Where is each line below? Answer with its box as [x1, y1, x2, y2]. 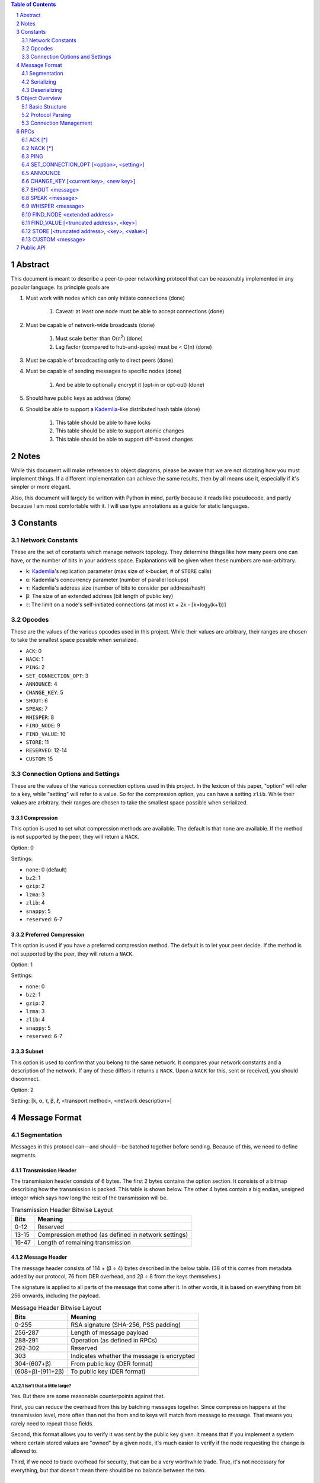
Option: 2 [11, 1086, 34, 1093]
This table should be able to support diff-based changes [55, 435, 193, 443]
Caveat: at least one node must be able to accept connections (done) [55, 308, 225, 315]
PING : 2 [25, 664, 45, 671]
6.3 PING [21, 153, 44, 160]
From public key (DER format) [71, 1359, 153, 1367]
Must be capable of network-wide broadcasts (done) [25, 321, 155, 329]
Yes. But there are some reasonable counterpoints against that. [11, 1392, 165, 1399]
